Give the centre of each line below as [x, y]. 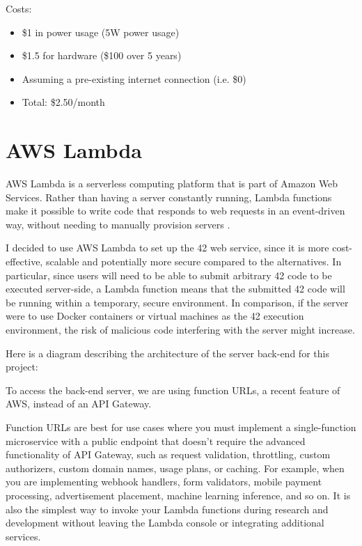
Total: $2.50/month [63, 102]
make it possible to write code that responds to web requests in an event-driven [175, 211]
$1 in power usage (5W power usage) [101, 32]
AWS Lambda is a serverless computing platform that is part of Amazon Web [172, 184]
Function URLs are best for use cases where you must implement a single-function [181, 427]
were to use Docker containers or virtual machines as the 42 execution [155, 316]
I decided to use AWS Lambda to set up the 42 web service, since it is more [167, 248]
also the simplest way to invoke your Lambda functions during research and [167, 509]
